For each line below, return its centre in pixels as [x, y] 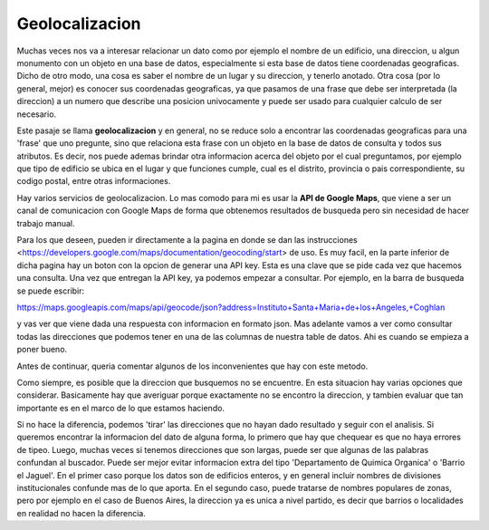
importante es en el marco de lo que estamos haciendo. [121, 408]
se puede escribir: [51, 291]
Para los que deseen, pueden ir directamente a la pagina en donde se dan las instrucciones [187, 240]
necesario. [37, 114]
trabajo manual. [46, 223]
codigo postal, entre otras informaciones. [94, 181]
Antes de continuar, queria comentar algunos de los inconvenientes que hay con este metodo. [192, 366]
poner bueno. [42, 350]
